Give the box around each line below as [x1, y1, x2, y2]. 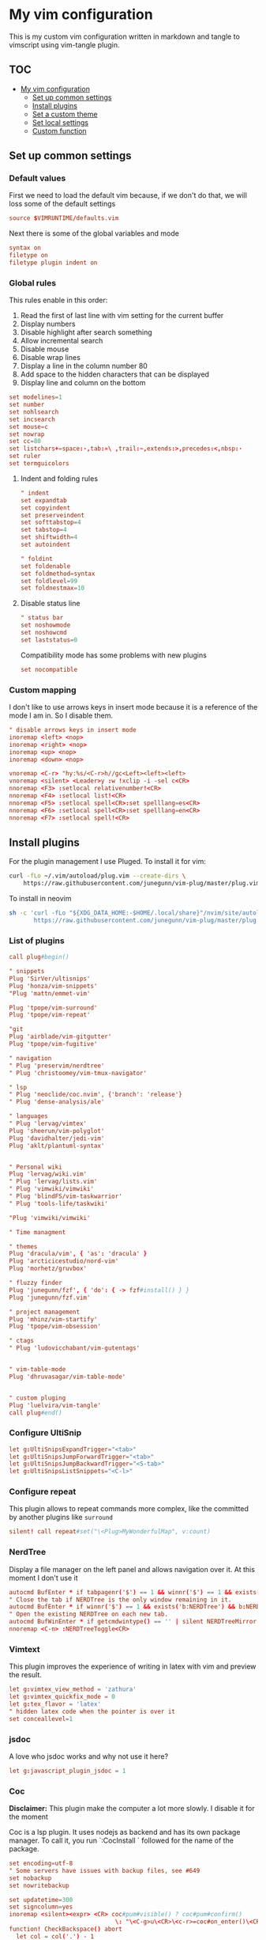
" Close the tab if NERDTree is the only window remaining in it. [9, 1596, 232, 1604]
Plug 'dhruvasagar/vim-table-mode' [9, 1373, 126, 1381]
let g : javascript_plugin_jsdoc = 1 [9, 1767, 126, 1775]
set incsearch [9, 415, 56, 423]
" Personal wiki [9, 1163, 62, 1171]
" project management [9, 1308, 81, 1316]
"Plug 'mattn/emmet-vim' [9, 989, 91, 998]
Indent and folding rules [20, 473, 98, 483]
